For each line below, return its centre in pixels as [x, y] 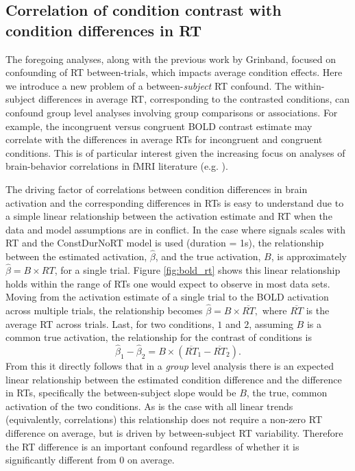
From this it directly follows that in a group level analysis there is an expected [170, 365]
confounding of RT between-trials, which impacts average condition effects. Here [174, 72]
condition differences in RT [104, 30]
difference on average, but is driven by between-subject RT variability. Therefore [174, 432]
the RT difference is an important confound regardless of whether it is [152, 446]
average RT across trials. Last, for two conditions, [110, 323]
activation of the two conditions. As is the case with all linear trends [149, 406]
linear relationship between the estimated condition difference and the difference [174, 379]
